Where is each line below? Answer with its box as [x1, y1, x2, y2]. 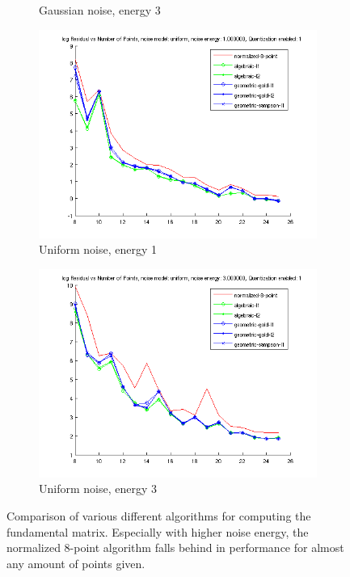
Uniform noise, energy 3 [39, 480, 157, 497]
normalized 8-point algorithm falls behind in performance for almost [6, 539, 344, 556]
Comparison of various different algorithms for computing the [6, 507, 311, 524]
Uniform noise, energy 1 [39, 241, 157, 258]
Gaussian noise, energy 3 [39, 2, 161, 18]
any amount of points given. [6, 554, 145, 571]
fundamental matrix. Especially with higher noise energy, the [6, 523, 309, 540]
